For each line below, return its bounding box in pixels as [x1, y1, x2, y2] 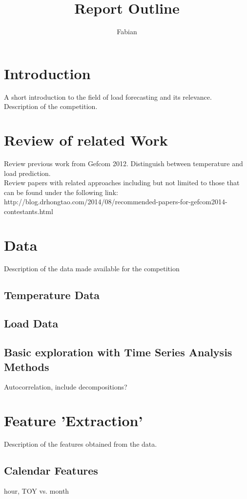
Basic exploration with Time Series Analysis [4, 345, 232, 360]
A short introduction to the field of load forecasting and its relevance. [4, 91, 212, 102]
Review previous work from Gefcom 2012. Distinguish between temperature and [4, 158, 243, 168]
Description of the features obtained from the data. [4, 439, 157, 449]
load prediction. [4, 168, 51, 178]
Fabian [117, 26, 137, 37]
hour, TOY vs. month [4, 485, 69, 496]
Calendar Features [4, 463, 98, 478]
